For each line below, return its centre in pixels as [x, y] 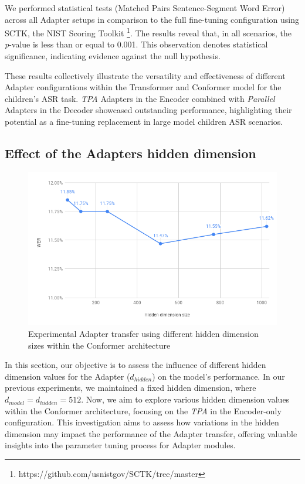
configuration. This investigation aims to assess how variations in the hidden [142, 422]
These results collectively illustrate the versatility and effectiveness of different [145, 75]
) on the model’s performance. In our [218, 376]
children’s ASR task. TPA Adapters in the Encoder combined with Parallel [140, 98]
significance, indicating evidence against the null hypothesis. [113, 56]
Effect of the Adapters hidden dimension [131, 153]
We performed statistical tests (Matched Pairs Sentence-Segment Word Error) [145, 8]
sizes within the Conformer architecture [99, 345]
